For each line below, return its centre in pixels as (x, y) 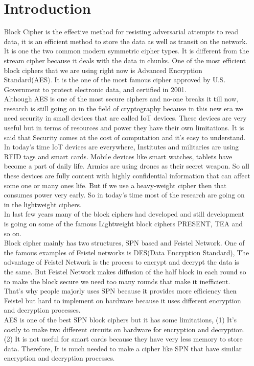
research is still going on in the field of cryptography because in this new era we (124, 108)
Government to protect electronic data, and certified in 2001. (95, 89)
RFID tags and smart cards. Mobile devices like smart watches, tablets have (118, 156)
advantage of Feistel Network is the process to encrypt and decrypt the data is (122, 262)
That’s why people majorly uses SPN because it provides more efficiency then (120, 291)
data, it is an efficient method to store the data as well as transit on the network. (126, 41)
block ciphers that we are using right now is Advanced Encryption (103, 70)
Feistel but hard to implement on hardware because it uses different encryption (123, 300)
